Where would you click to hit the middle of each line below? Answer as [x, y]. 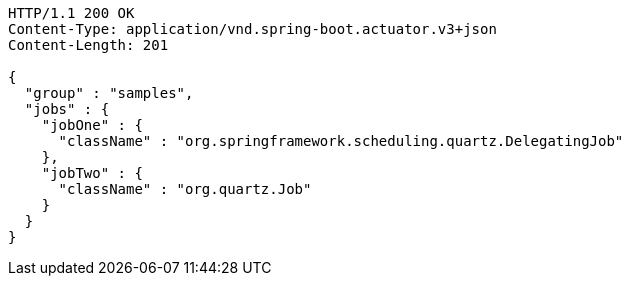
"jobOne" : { [92, 125]
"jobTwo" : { [92, 173]
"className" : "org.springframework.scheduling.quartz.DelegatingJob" [341, 141]
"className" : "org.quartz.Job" [185, 189]
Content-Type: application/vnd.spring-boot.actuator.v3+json [252, 29]
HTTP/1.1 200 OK [71, 13]
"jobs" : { [67, 109]
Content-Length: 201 [88, 45]
